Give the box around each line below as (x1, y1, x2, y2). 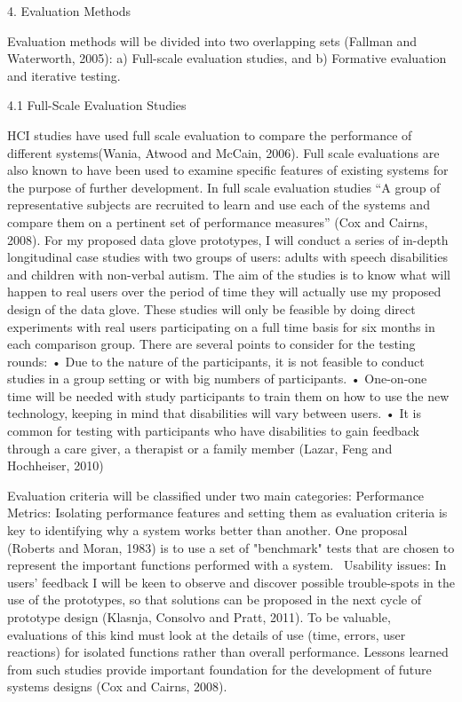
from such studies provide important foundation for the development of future (7, 659, 432, 678)
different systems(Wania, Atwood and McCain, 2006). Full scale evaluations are (7, 143, 440, 162)
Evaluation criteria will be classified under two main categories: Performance (7, 485, 425, 504)
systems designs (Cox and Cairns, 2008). (7, 677, 227, 696)
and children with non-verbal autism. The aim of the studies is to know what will (7, 264, 450, 283)
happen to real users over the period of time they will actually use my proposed (7, 282, 442, 301)
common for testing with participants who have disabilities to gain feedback (7, 422, 419, 440)
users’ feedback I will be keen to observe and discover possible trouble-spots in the (7, 572, 455, 591)
